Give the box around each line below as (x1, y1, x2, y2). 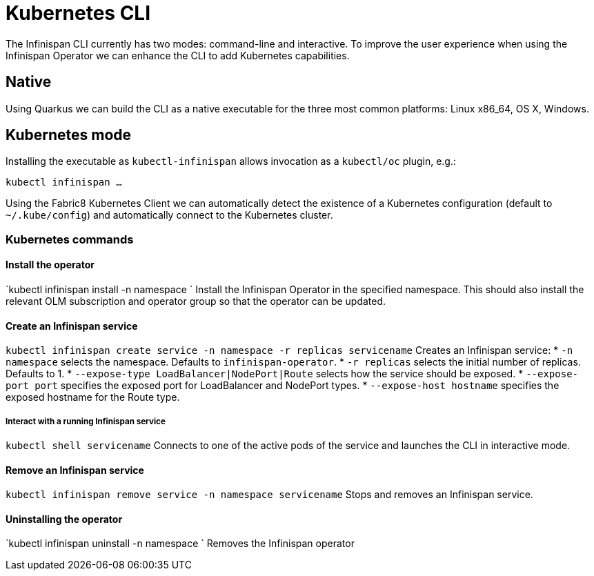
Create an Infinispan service (6, 319, 138, 332)
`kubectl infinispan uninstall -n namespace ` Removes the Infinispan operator (6, 537, 355, 550)
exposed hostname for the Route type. (6, 391, 180, 404)
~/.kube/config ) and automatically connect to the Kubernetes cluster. (6, 209, 333, 221)
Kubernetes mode (6, 126, 132, 144)
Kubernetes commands (6, 232, 134, 246)
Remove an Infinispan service (6, 464, 144, 476)
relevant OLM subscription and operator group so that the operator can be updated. (6, 295, 386, 308)
